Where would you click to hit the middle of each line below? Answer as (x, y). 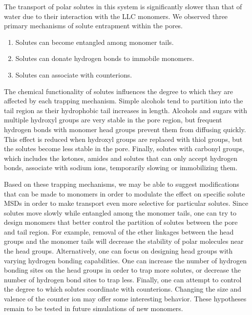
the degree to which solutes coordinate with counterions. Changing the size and (123, 289)
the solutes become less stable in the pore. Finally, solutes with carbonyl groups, (124, 148)
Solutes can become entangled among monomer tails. (94, 42)
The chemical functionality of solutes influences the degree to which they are (118, 91)
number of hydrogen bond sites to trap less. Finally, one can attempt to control (123, 279)
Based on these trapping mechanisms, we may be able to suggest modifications (122, 184)
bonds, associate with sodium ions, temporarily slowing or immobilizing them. (121, 167)
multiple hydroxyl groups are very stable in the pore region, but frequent (113, 120)
